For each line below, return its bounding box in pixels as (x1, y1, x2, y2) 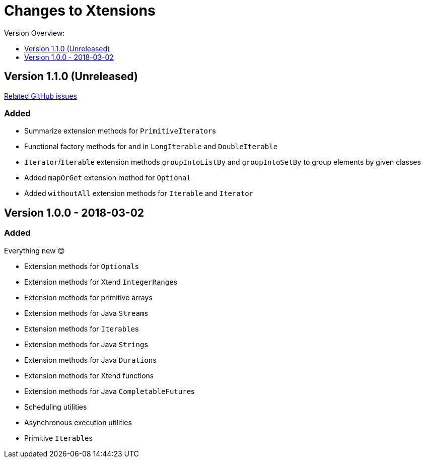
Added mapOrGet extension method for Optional (24, 173, 191, 182)
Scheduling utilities (24, 402, 87, 411)
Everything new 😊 (4, 246, 65, 255)
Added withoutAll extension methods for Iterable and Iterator (24, 189, 254, 198)
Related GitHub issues (4, 91, 77, 100)
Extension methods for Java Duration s (24, 355, 157, 364)
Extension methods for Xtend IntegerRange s (24, 277, 178, 286)
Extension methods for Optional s (24, 261, 139, 271)
